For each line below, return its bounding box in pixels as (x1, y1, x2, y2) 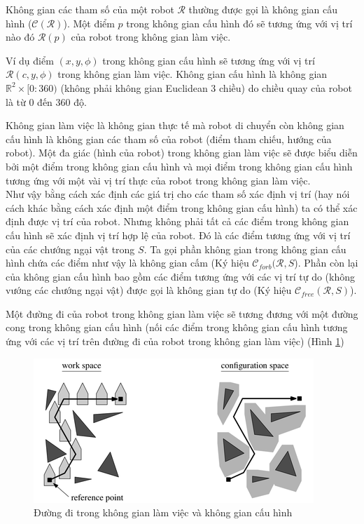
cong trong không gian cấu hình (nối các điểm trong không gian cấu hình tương (6, 320, 348, 335)
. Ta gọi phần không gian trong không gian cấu (143, 241, 346, 256)
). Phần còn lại (294, 255, 358, 270)
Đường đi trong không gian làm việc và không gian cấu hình (34, 505, 293, 520)
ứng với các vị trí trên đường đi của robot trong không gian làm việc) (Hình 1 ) (6, 334, 344, 349)
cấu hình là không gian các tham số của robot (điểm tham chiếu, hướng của (6, 131, 332, 146)
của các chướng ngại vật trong (6, 241, 135, 256)
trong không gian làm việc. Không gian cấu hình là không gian (57, 67, 328, 81)
